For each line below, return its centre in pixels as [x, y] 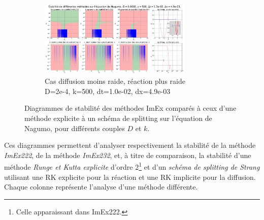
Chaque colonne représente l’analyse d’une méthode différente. [101, 187]
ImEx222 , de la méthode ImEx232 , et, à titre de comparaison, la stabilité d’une [128, 155]
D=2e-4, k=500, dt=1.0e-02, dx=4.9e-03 [108, 91]
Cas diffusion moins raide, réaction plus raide [115, 81]
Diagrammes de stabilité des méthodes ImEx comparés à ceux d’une [130, 108]
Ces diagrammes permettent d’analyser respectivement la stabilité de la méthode [130, 145]
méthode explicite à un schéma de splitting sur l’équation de [118, 118]
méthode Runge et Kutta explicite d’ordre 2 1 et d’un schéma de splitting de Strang [132, 166]
